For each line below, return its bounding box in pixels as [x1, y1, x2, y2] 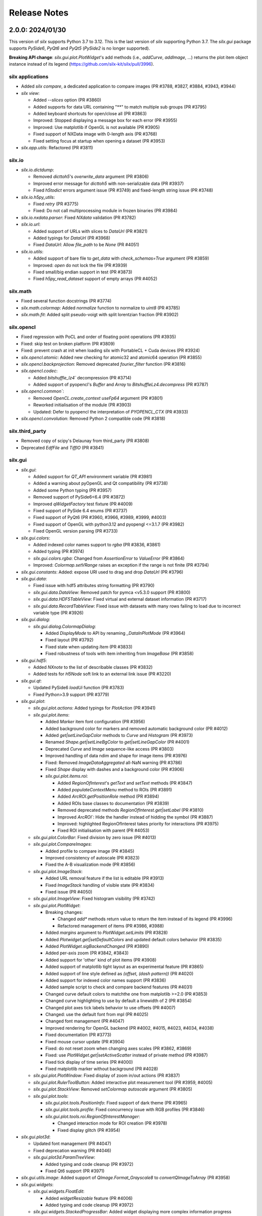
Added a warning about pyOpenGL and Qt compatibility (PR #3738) [33, 481, 168, 486]
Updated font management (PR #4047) [33, 1141, 112, 1146]
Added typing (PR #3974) [33, 549, 84, 554]
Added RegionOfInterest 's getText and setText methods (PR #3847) [57, 780, 193, 786]
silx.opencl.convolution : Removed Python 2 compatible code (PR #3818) [21, 416, 165, 422]
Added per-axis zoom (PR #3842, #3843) [45, 950, 129, 956]
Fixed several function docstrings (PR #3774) [21, 298, 112, 304]
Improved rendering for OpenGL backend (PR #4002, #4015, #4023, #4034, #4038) [45, 1025, 214, 1031]
